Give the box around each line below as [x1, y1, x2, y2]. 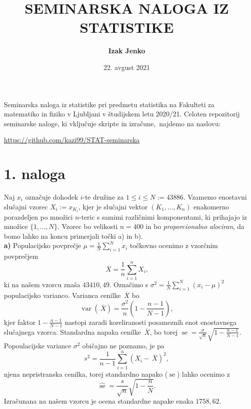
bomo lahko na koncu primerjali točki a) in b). [4, 230, 143, 241]
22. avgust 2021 [103, 62, 150, 72]
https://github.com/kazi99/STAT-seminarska [4, 135, 140, 145]
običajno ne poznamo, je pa [82, 341, 165, 350]
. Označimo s [109, 279, 148, 289]
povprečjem [4, 251, 39, 261]
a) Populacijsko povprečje [4, 240, 81, 250]
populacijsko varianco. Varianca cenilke [4, 290, 121, 300]
